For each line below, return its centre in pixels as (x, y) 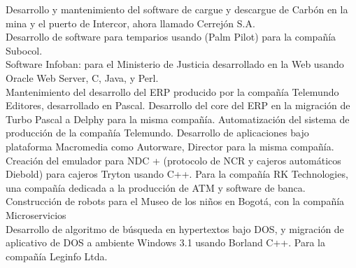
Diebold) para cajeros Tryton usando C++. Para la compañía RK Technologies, (177, 174)
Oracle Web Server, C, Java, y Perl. (82, 77)
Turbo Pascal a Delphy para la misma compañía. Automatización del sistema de (178, 119)
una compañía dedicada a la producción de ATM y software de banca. (156, 187)
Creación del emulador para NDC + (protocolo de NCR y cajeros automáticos (173, 160)
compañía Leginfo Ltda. (57, 256)
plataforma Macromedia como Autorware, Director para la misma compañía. (170, 146)
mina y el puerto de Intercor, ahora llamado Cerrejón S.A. (130, 23)
